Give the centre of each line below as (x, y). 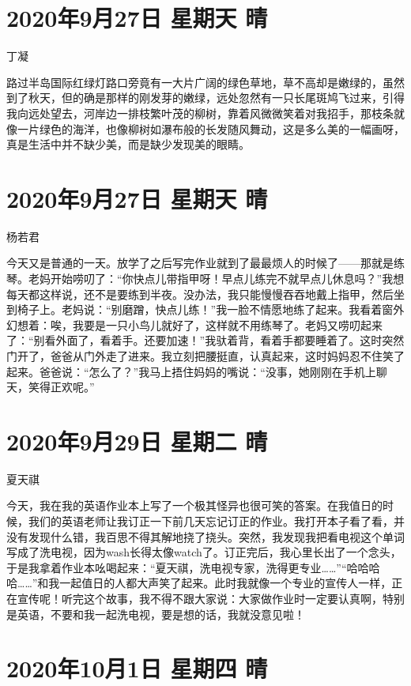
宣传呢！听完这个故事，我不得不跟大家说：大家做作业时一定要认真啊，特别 (211, 599)
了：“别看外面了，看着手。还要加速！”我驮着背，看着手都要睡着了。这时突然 (205, 340)
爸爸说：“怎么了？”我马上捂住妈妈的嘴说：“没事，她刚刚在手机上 (207, 371)
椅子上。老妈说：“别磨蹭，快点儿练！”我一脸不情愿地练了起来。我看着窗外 (211, 309)
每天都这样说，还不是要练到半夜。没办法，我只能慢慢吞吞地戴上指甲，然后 (200, 294)
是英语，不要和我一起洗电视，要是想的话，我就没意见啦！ (156, 614)
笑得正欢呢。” (61, 387)
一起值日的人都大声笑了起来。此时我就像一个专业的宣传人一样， (226, 583)
